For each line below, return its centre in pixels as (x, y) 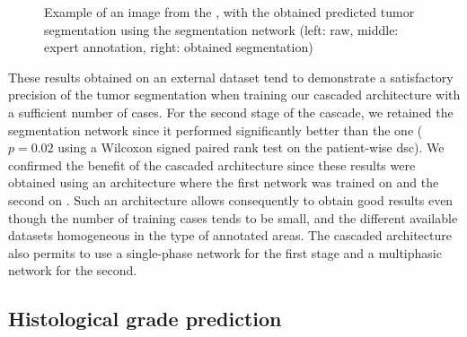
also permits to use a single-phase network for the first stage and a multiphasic (225, 252)
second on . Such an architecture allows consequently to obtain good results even (231, 199)
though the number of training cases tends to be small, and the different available (233, 217)
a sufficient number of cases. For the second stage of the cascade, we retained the (231, 112)
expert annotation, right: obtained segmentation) (179, 47)
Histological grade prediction (145, 319)
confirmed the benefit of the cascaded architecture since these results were (212, 164)
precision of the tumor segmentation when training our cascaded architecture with (234, 95)
